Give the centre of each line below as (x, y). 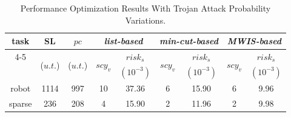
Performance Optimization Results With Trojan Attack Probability (145, 8)
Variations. (145, 20)
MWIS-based (254, 41)
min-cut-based (189, 41)
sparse (21, 103)
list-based (123, 41)
